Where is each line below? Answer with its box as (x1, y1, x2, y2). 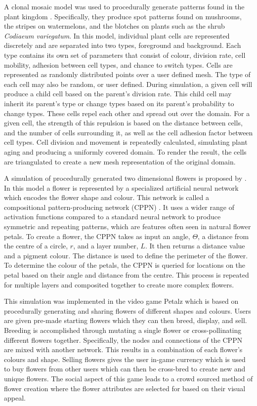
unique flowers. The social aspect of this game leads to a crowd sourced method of (4, 373, 253, 383)
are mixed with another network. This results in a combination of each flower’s (4, 344, 243, 355)
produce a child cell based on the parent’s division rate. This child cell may (4, 88, 232, 99)
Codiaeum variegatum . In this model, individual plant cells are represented (4, 30, 230, 41)
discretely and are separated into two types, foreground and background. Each (4, 40, 241, 50)
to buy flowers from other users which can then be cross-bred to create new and (4, 364, 246, 374)
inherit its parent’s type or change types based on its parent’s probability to (4, 98, 234, 108)
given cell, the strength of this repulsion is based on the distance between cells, (4, 118, 243, 128)
